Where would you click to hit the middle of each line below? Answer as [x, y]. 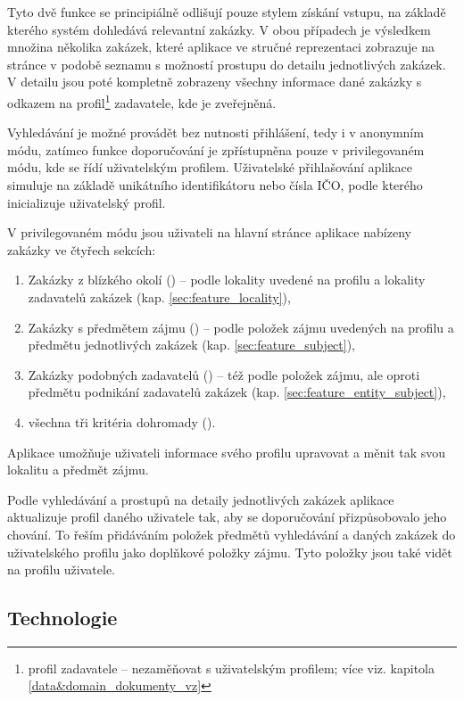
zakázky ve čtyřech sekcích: [82, 249]
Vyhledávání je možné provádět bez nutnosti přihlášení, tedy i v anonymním [215, 132]
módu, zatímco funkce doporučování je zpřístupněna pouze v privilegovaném [216, 149]
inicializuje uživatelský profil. [87, 202]
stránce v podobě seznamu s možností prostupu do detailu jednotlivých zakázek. [227, 64]
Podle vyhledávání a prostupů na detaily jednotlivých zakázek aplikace [201, 499]
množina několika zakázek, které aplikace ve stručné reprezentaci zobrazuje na [221, 47]
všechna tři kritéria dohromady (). [122, 421]
